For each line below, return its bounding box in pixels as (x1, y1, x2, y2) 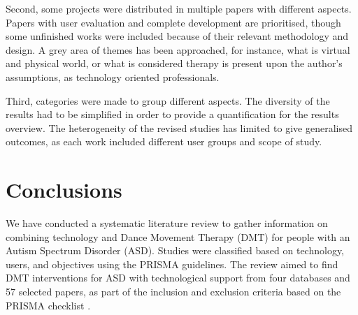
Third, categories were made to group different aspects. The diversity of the (6, 93, 330, 108)
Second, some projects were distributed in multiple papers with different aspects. (6, 1, 352, 15)
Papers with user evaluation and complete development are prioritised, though (6, 15, 341, 29)
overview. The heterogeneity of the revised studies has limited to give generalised (6, 120, 352, 135)
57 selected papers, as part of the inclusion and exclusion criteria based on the (6, 284, 341, 299)
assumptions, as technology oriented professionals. (6, 69, 220, 84)
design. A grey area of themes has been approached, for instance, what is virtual (6, 42, 350, 57)
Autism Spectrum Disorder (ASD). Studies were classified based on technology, (6, 243, 345, 258)
